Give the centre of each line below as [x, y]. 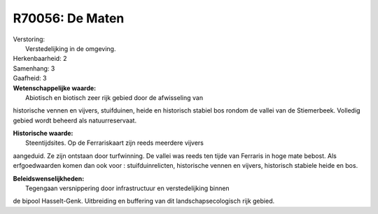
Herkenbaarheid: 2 [40, 59]
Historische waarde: [43, 134]
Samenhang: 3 [34, 68]
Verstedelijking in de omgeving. [71, 48]
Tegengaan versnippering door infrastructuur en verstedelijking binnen [128, 188]
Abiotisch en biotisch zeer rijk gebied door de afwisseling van [114, 97]
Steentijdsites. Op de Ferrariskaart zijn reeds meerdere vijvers [115, 143]
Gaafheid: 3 [30, 78]
